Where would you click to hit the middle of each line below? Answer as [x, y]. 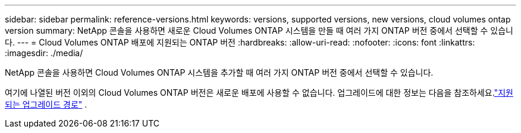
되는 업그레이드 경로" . [46, 104]
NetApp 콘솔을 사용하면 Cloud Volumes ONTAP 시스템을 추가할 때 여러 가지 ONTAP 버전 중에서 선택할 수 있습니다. [219, 72]
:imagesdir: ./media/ [44, 53]
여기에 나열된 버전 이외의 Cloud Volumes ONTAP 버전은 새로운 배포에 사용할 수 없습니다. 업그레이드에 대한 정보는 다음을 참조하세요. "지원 [259, 93]
